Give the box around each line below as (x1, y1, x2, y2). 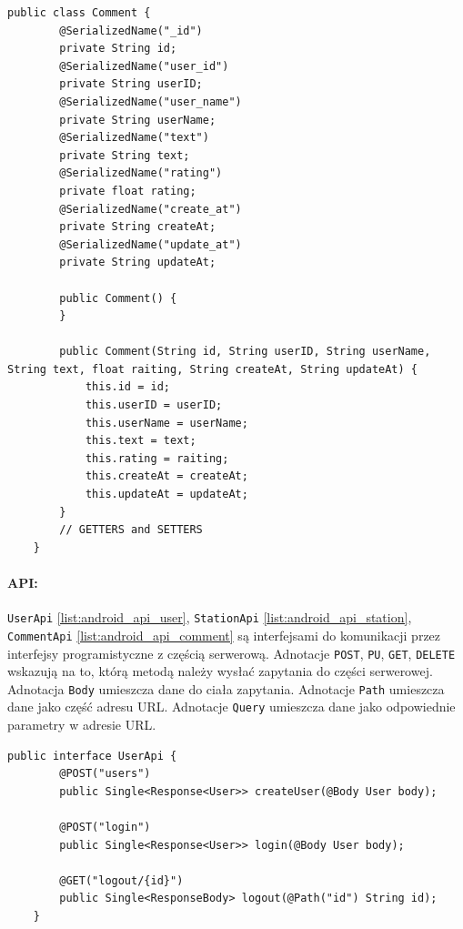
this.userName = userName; (85, 416, 248, 429)
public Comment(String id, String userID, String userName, (59, 345, 431, 358)
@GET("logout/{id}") (59, 873, 184, 887)
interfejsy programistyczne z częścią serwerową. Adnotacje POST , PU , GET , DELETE (7, 643, 456, 662)
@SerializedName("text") (59, 131, 209, 145)
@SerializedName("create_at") (59, 202, 242, 216)
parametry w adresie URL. (7, 715, 156, 734)
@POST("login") (59, 821, 151, 834)
